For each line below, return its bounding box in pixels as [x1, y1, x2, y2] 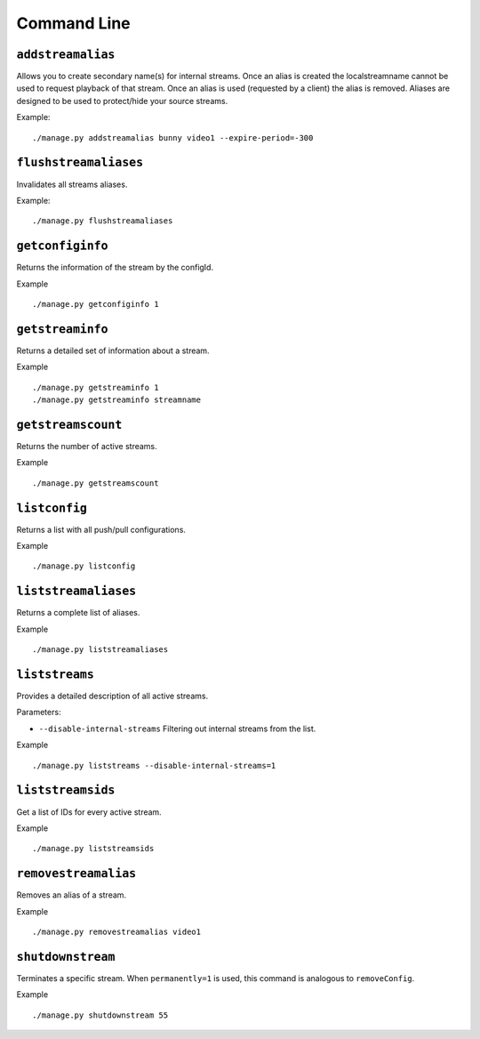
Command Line [16, 13, 131, 33]
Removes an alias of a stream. [16, 890, 127, 900]
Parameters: [16, 707, 61, 718]
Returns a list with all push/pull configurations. [16, 524, 187, 535]
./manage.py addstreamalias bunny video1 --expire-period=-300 [32, 133, 314, 142]
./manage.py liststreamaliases [32, 645, 169, 655]
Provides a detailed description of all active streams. [16, 690, 209, 702]
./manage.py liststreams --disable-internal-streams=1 [32, 761, 276, 770]
